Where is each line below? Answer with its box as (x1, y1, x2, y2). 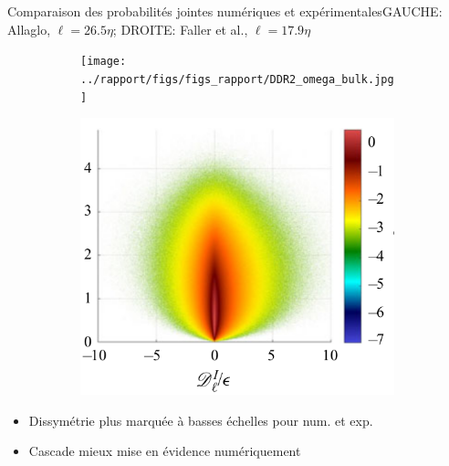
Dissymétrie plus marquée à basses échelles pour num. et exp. (28, 410, 373, 429)
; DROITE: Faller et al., (112, 19, 248, 38)
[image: (80, 55, 127, 69)
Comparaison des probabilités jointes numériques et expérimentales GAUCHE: (7, 2, 443, 20)
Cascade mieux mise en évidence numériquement (28, 441, 301, 461)
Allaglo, (7, 19, 51, 38)
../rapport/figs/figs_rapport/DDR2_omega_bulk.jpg (80, 72, 394, 86)
